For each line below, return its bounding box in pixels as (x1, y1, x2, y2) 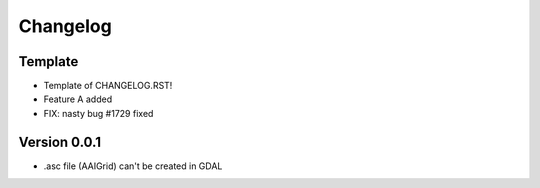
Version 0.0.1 (18, 133, 102, 150)
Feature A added (43, 93, 113, 105)
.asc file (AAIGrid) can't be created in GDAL (43, 160, 223, 172)
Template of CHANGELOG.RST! (43, 80, 173, 92)
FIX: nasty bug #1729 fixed (43, 107, 154, 119)
